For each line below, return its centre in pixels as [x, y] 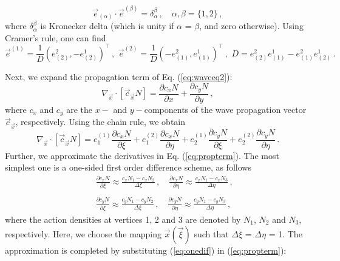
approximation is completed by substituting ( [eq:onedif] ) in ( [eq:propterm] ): [146, 250]
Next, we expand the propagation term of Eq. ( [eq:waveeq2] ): [119, 76]
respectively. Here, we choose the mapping [83, 233]
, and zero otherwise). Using [251, 26]
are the [79, 109]
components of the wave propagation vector [225, 109]
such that [211, 233]
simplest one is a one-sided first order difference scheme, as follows [128, 167]
